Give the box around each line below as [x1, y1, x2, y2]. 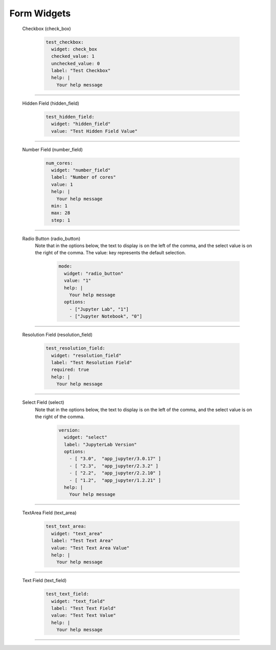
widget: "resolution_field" [51, 352, 122, 358]
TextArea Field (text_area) [22, 510, 77, 516]
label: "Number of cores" [51, 174, 116, 180]
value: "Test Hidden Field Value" [51, 128, 138, 134]
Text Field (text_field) [22, 577, 67, 584]
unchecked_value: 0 [51, 60, 100, 66]
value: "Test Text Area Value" [51, 545, 130, 551]
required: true [51, 367, 89, 373]
